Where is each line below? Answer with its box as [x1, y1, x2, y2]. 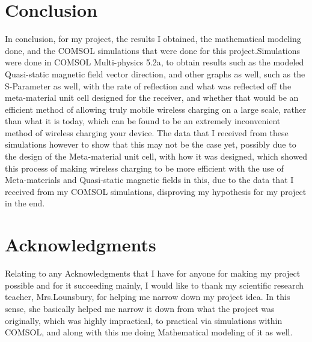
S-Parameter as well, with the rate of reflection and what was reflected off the [5, 79, 292, 92]
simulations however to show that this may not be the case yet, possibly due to [5, 138, 296, 151]
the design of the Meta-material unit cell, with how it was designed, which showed [5, 150, 308, 163]
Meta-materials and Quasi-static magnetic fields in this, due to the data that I [5, 173, 294, 186]
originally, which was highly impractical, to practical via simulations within [5, 314, 283, 326]
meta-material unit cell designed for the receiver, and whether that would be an [5, 91, 299, 104]
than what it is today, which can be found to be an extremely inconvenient [5, 115, 281, 127]
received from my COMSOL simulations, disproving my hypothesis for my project [5, 185, 307, 197]
